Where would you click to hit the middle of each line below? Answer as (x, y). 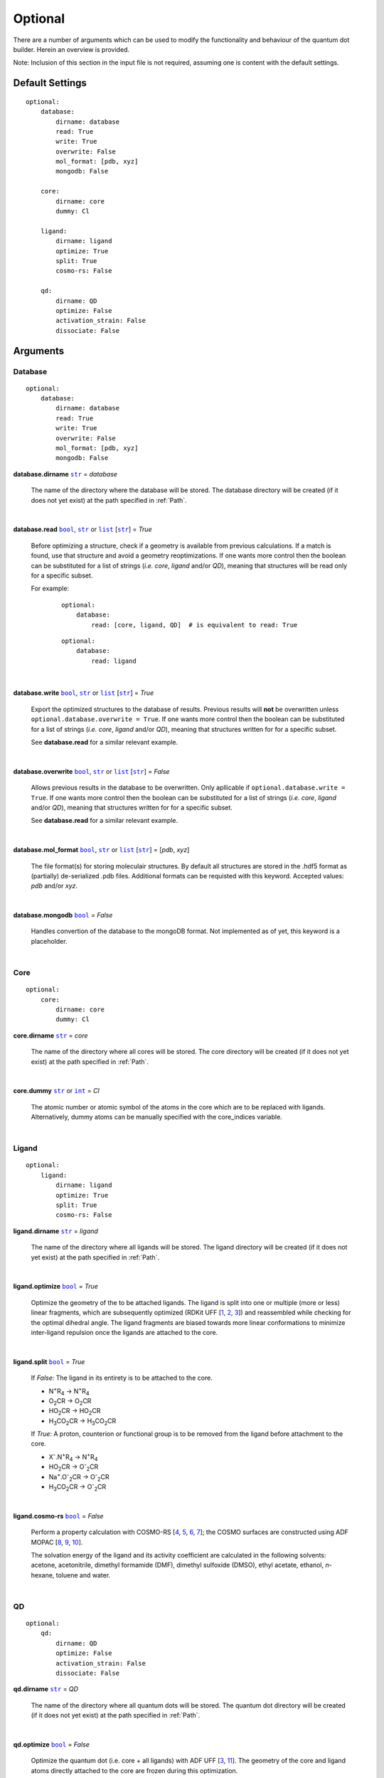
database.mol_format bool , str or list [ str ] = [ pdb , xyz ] (101, 850)
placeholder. (49, 941)
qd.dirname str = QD (46, 1689)
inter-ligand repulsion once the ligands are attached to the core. (124, 1332)
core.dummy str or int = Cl (56, 1091)
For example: (50, 589)
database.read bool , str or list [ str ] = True (82, 529)
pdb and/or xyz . (54, 886)
